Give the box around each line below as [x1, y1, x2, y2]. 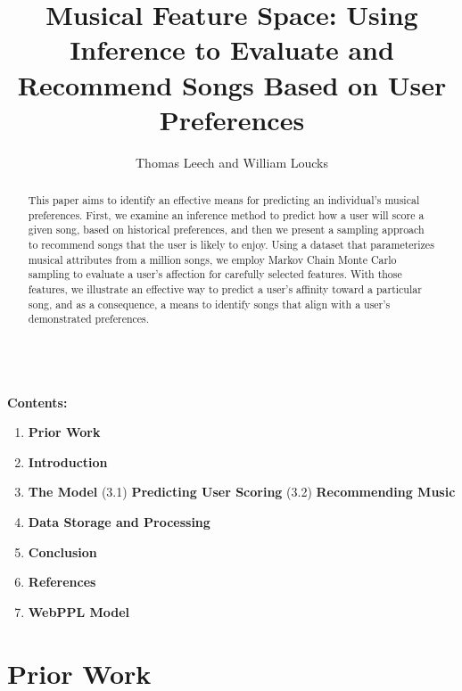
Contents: [7, 392, 68, 411]
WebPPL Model [28, 602, 130, 621]
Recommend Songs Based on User [17, 66, 447, 103]
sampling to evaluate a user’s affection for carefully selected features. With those [28, 267, 402, 282]
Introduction [28, 452, 108, 471]
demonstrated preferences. [28, 311, 150, 326]
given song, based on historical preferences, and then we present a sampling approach [28, 222, 425, 237]
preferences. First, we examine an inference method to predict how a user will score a [28, 207, 425, 222]
